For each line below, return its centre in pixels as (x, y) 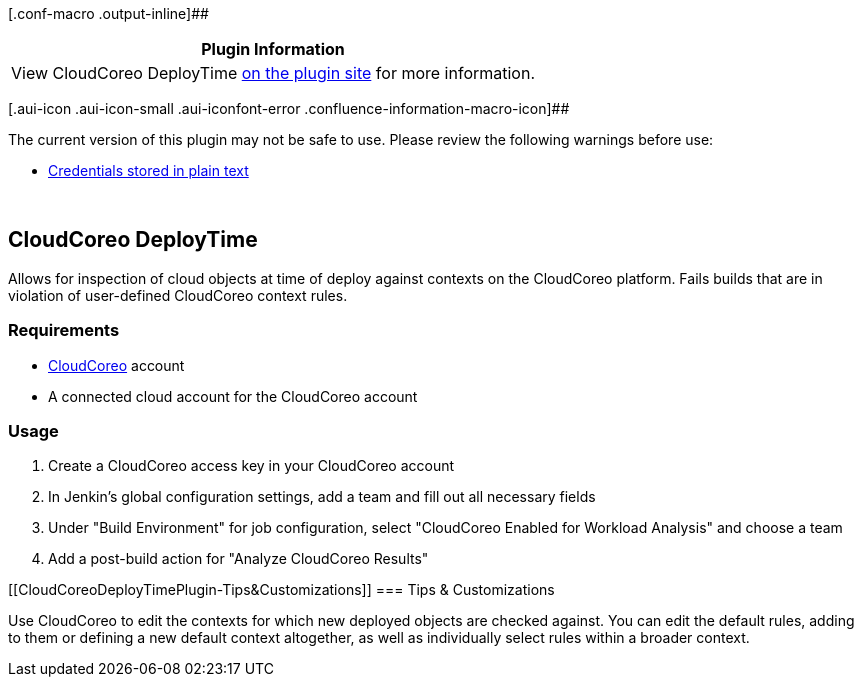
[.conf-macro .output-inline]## (108, 13)
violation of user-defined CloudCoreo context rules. (178, 295)
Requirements (64, 330)
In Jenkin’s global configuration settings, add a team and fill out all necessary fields (322, 497)
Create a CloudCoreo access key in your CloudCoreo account (251, 466)
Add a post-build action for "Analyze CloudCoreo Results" (238, 559)
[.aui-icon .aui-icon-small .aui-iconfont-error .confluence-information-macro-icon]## (289, 108)
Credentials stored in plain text (148, 170)
